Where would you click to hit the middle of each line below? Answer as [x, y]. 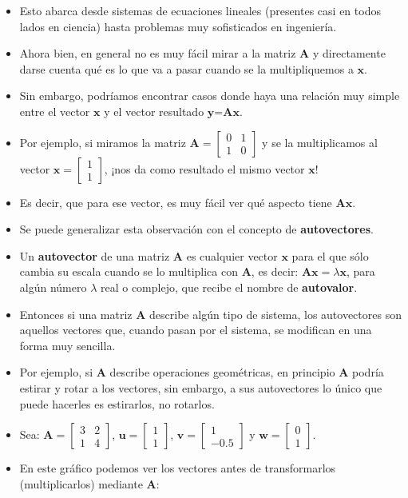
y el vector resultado [154, 111]
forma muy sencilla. [67, 345]
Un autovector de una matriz [95, 255]
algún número [53, 287]
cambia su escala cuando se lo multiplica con [129, 271]
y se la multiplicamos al [320, 142]
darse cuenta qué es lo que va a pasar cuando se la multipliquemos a [186, 68]
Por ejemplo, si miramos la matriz [103, 142]
